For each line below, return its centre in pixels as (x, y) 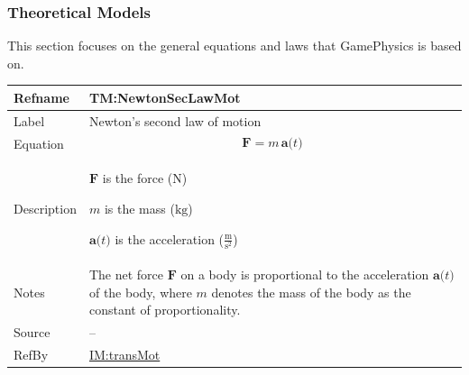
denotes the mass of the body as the (311, 292)
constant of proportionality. (165, 310)
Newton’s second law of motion (175, 120)
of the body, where (140, 292)
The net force (126, 274)
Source (32, 332)
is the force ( (138, 178)
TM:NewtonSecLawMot (165, 97)
